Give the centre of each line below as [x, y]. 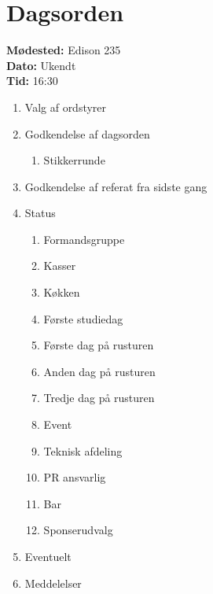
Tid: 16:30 [32, 81]
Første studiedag [83, 318]
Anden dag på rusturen [99, 371]
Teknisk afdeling [83, 450]
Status [40, 213]
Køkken [62, 292]
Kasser [60, 266]
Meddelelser [53, 583]
